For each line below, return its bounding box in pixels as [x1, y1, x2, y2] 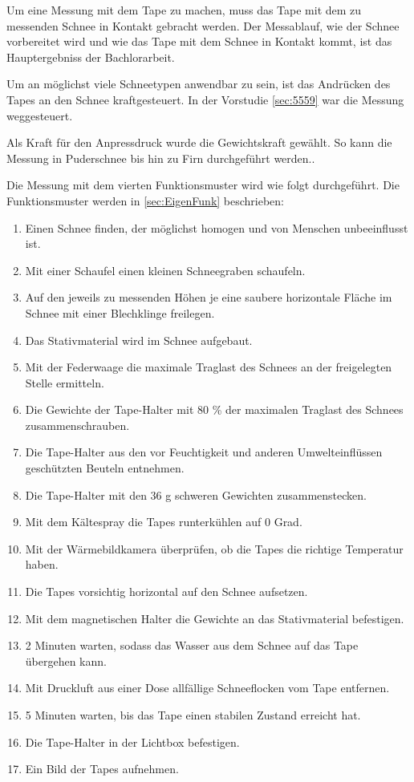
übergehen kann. [25, 652, 107, 669]
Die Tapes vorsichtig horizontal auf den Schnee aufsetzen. [25, 583, 308, 600]
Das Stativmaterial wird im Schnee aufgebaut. [25, 331, 253, 348]
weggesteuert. [6, 107, 73, 124]
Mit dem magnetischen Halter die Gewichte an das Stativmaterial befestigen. [25, 610, 404, 626]
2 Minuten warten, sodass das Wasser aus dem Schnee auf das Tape [25, 637, 359, 654]
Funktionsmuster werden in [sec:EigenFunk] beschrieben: [6, 192, 285, 209]
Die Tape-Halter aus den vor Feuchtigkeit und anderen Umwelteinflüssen [25, 444, 383, 460]
